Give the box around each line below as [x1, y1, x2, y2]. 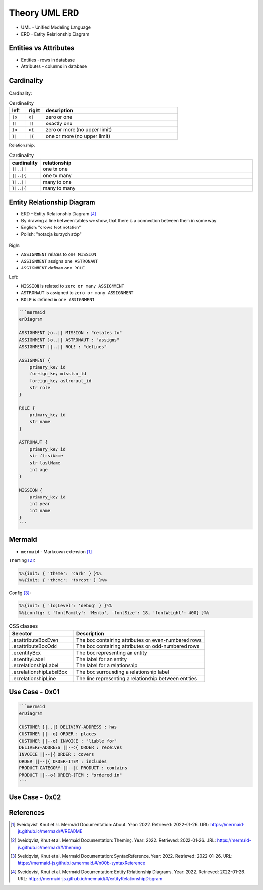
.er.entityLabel [12, 656, 45, 662]
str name [29, 419, 51, 425]
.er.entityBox [12, 649, 41, 656]
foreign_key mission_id [29, 371, 86, 377]
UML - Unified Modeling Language [21, 24, 91, 30]
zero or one [45, 114, 73, 121]
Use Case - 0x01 [9, 688, 60, 696]
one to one [43, 166, 68, 173]
